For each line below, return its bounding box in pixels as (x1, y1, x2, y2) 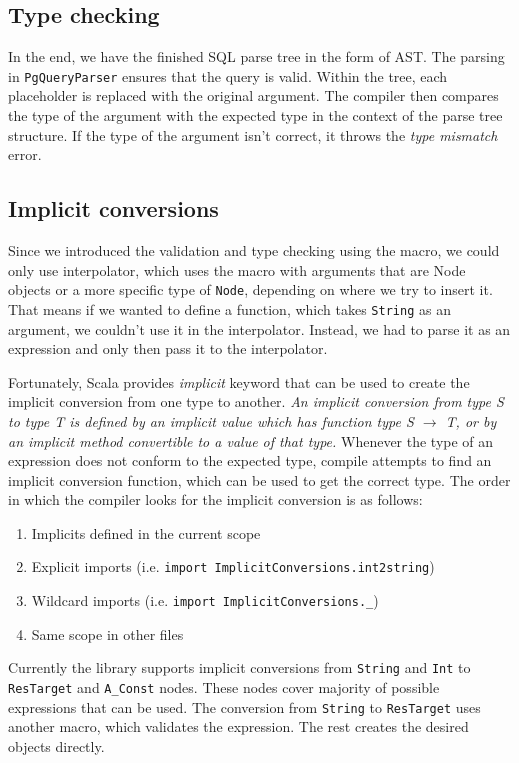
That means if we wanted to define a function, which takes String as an (8, 298, 451, 319)
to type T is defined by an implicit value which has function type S (8, 410, 414, 431)
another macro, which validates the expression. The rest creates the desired (8, 716, 469, 737)
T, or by (445, 410, 497, 431)
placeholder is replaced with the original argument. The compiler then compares (8, 85, 499, 106)
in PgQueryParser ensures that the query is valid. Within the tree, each (8, 65, 448, 86)
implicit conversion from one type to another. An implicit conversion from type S (8, 391, 504, 412)
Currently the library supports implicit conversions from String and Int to (8, 657, 471, 678)
